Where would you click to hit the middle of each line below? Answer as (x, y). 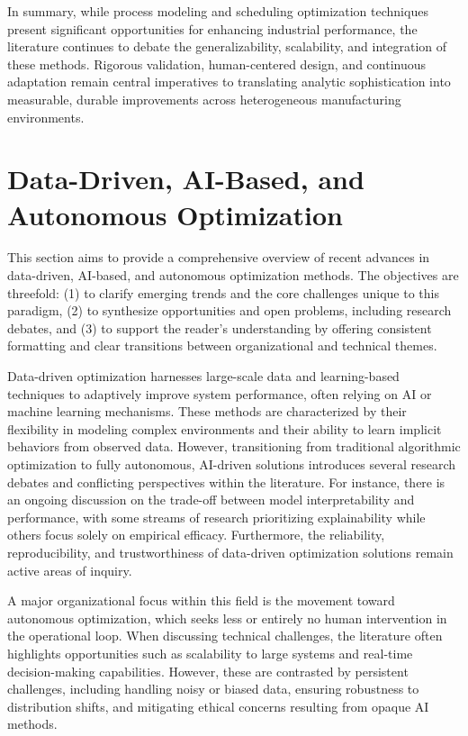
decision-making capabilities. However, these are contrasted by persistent (208, 671)
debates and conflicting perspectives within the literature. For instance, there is (226, 482)
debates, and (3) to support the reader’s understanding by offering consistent (220, 327)
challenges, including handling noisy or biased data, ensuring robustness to (213, 689)
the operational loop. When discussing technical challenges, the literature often (225, 636)
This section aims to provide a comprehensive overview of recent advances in (219, 257)
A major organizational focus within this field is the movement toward (201, 600)
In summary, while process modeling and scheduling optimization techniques (218, 11)
